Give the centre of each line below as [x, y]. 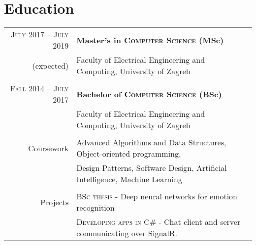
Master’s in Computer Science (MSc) [150, 40]
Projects [55, 202]
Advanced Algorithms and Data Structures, [151, 142]
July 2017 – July [40, 34]
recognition [96, 208]
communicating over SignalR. [127, 233]
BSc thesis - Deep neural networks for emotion [157, 196]
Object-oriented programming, [129, 154]
